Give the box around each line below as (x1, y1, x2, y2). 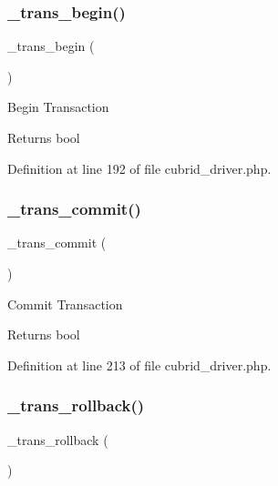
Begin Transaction (7, 97, 109, 116)
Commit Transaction (7, 294, 123, 313)
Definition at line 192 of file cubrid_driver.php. (7, 158, 272, 177)
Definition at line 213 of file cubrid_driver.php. (7, 355, 272, 374)
